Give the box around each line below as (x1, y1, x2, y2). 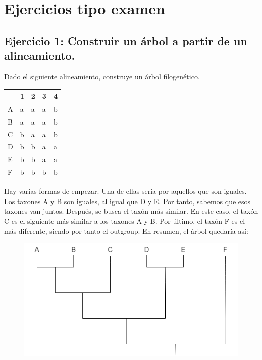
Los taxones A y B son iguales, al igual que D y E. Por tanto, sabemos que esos (4, 195, 251, 206)
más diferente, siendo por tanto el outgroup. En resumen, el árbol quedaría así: (4, 225, 248, 236)
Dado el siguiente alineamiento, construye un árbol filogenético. (4, 71, 200, 82)
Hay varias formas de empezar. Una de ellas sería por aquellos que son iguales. (4, 186, 247, 196)
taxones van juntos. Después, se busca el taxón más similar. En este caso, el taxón (4, 206, 258, 216)
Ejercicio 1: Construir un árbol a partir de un (4, 32, 247, 48)
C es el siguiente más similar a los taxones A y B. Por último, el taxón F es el (4, 216, 245, 226)
